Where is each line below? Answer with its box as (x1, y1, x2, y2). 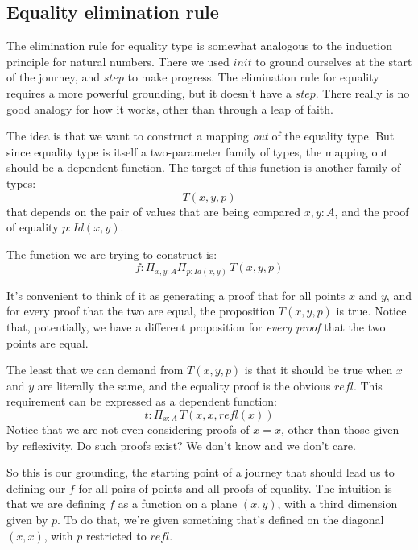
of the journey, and (6, 69, 100, 85)
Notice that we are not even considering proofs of (6, 421, 250, 437)
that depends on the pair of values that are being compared (6, 202, 301, 219)
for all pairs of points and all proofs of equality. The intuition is (78, 479, 392, 496)
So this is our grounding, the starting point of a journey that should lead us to (6, 464, 395, 481)
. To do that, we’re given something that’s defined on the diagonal (57, 510, 384, 527)
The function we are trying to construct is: (6, 245, 217, 262)
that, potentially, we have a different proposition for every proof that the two (6, 319, 386, 335)
